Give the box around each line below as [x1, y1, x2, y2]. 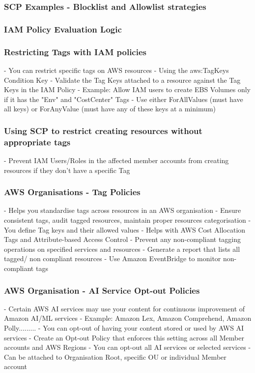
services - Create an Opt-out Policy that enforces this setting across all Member [4, 332, 244, 342]
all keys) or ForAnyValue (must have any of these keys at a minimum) [4, 103, 216, 114]
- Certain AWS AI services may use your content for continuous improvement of [4, 303, 245, 313]
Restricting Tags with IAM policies [4, 45, 147, 58]
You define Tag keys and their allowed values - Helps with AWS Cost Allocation [4, 224, 246, 235]
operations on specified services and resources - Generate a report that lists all [4, 243, 240, 254]
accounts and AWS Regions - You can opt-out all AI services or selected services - [4, 342, 251, 352]
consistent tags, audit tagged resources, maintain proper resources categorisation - [4, 215, 251, 225]
